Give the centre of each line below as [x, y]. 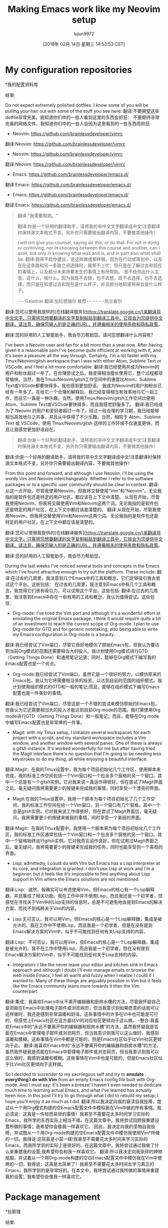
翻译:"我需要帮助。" [38, 215]
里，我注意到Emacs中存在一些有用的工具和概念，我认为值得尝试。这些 [78, 596]
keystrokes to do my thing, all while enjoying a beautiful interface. [80, 759]
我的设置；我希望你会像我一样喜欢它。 [44, 1176]
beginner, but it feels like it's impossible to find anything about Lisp [81, 874]
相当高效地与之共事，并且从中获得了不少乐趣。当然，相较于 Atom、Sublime [83, 417]
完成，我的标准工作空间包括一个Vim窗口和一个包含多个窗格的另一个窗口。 [81, 775]
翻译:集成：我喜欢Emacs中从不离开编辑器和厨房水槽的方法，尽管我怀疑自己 [83, 1001]
